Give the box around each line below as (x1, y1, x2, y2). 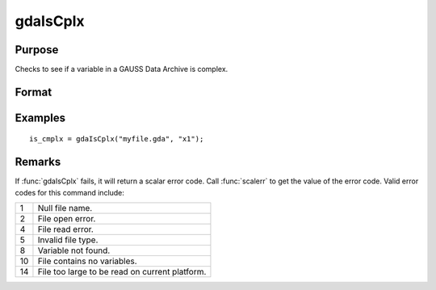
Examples (15, 111, 66, 124)
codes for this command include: (15, 187, 125, 197)
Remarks (15, 155, 61, 169)
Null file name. (37, 203, 93, 214)
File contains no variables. (37, 255, 137, 267)
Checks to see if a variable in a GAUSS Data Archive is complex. (15, 65, 228, 74)
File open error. (37, 213, 96, 225)
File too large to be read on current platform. (37, 267, 207, 278)
